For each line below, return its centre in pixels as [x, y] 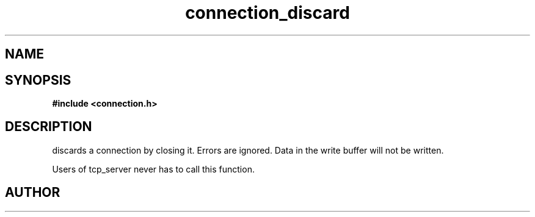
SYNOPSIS [38, 80]
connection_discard [267, 13]
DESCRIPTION [49, 127]
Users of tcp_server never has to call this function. [153, 169]
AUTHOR [33, 193]
